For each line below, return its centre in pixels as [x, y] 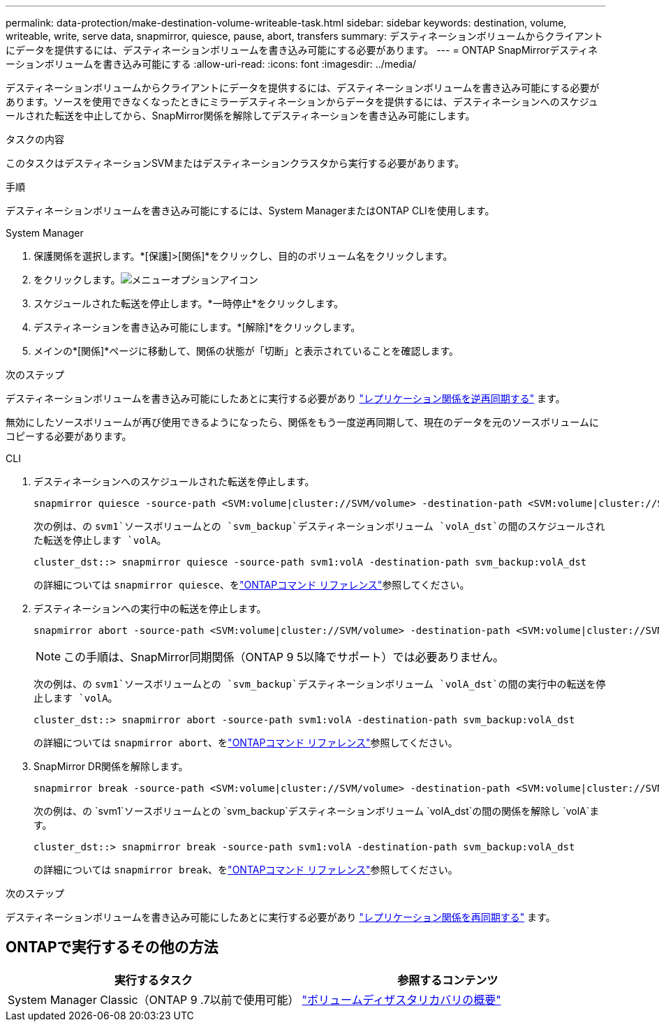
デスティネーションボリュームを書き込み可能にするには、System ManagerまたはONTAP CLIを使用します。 [250, 210]
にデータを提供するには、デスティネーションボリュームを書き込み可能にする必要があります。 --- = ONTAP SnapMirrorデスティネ [302, 50]
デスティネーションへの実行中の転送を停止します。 [150, 608]
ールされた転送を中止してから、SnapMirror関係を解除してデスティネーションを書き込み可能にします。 [240, 116]
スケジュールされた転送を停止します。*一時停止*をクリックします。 [189, 303]
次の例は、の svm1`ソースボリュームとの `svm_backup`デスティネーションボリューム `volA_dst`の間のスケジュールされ [319, 526]
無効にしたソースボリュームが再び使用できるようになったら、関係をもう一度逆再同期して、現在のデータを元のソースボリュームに [302, 422]
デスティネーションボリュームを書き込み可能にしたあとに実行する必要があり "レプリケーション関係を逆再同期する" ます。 [286, 398]
